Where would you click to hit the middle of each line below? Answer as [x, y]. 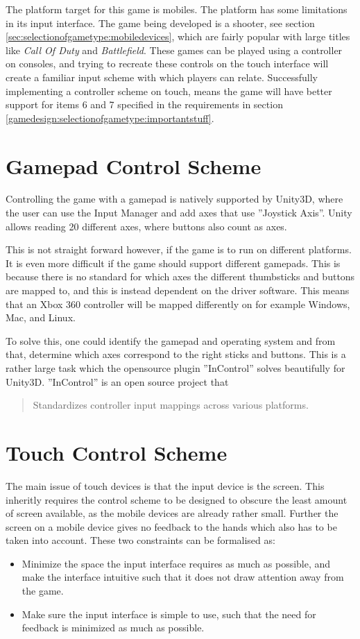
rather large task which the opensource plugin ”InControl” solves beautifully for [175, 368]
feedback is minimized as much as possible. [113, 628]
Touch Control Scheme [117, 452]
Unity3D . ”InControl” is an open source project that [117, 381]
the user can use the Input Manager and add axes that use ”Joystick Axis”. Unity [179, 213]
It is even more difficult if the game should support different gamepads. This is [173, 263]
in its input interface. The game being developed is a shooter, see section [160, 23]
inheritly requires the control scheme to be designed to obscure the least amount [177, 499]
